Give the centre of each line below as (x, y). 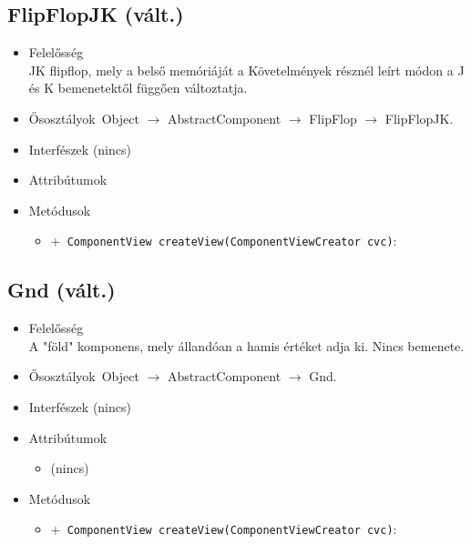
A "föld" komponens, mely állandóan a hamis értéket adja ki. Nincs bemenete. (246, 345)
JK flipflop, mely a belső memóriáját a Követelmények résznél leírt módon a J (246, 70)
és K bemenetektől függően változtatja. (138, 88)
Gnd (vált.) (61, 290)
